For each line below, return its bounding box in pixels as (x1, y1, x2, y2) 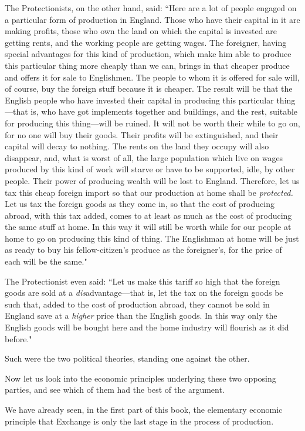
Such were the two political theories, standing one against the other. (5, 352, 250, 365)
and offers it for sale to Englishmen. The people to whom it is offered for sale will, (5, 71, 300, 83)
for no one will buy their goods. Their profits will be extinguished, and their (5, 128, 279, 141)
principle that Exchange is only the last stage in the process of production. (5, 415, 274, 427)
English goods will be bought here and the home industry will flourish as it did (5, 321, 289, 333)
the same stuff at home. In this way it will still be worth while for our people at (5, 220, 292, 233)
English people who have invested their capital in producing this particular (5, 93, 274, 106)
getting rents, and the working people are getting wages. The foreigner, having (5, 36, 287, 48)
